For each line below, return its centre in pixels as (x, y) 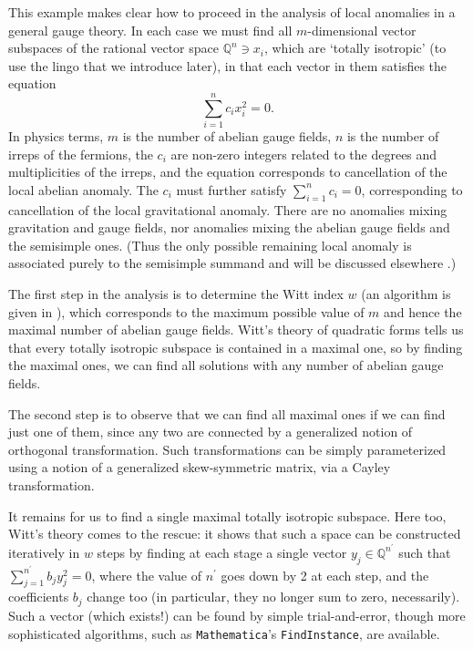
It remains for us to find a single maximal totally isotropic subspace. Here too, (227, 515)
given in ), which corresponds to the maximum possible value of (186, 311)
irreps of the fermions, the (81, 154)
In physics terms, (56, 136)
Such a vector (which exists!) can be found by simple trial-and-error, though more (237, 615)
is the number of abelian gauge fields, (227, 136)
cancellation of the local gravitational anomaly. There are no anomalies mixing (228, 209)
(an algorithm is (406, 294)
